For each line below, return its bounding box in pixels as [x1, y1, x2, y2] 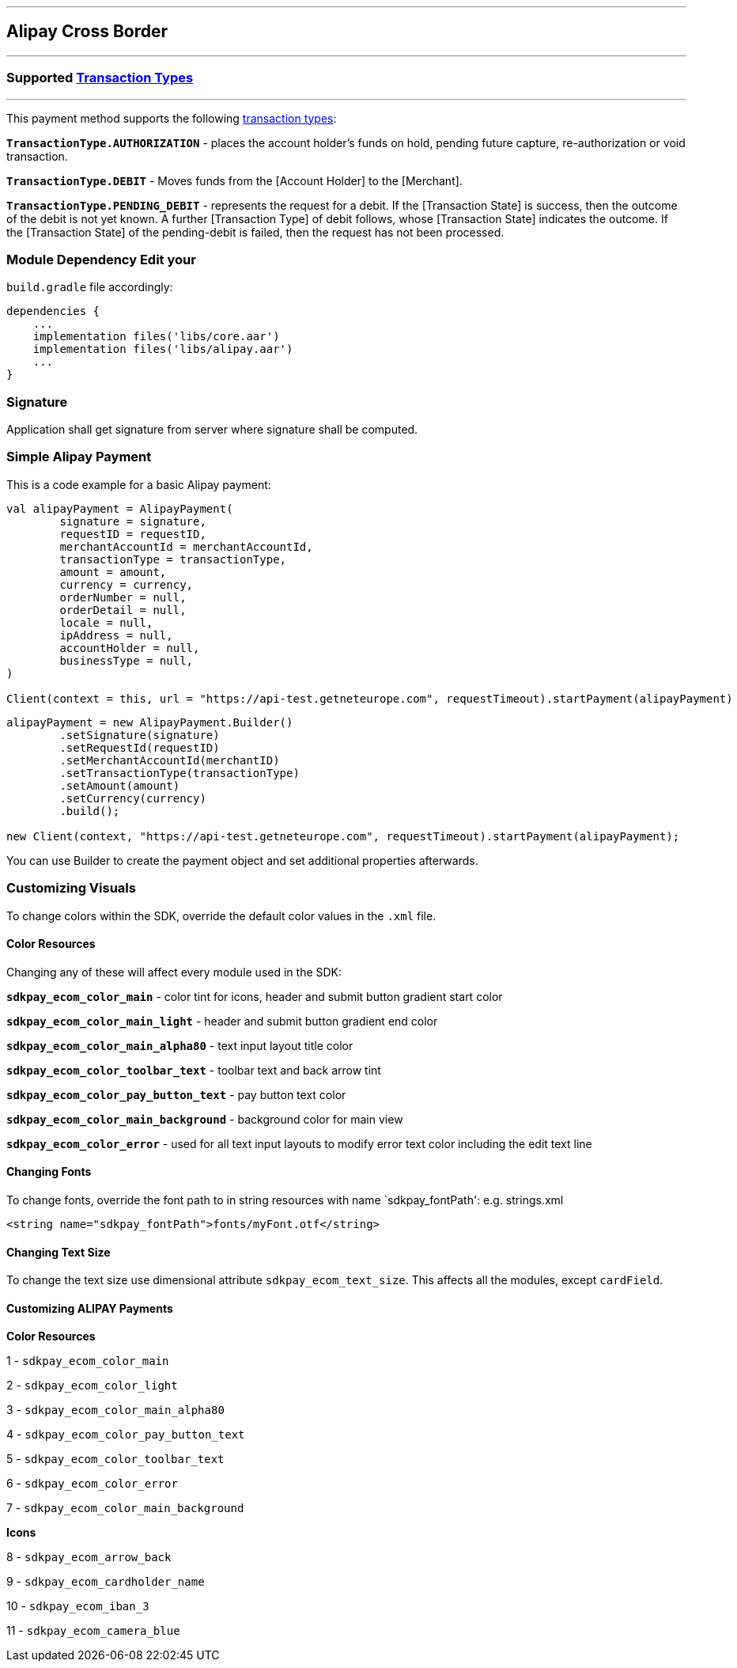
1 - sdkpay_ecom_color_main [6, 1354, 169, 1368]
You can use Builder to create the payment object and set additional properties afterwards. [6, 853, 478, 867]
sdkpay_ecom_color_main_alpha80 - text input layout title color [6, 1038, 353, 1052]
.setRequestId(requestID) [59, 741, 220, 754]
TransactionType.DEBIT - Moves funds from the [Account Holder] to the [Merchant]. [6, 173, 463, 188]
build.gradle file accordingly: [6, 280, 173, 294]
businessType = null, [59, 654, 194, 667]
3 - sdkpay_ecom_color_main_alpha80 [6, 1403, 225, 1417]
